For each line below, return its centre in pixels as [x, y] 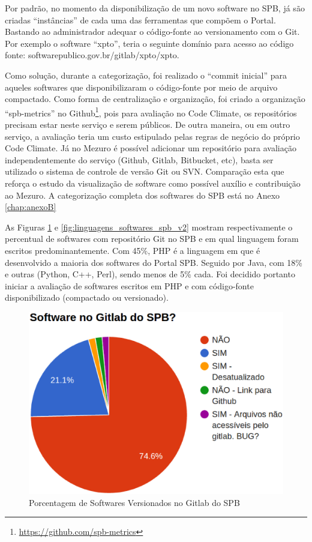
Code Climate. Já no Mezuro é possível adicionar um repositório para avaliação [151, 148]
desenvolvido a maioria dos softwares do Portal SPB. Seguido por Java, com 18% [154, 262]
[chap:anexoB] [31, 207]
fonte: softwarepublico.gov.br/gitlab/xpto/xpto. [92, 55]
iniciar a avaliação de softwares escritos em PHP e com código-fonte [129, 285]
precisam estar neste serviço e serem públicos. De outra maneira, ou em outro [148, 124]
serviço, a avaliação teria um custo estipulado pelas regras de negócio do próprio [152, 136]
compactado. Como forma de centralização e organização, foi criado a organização [155, 99]
